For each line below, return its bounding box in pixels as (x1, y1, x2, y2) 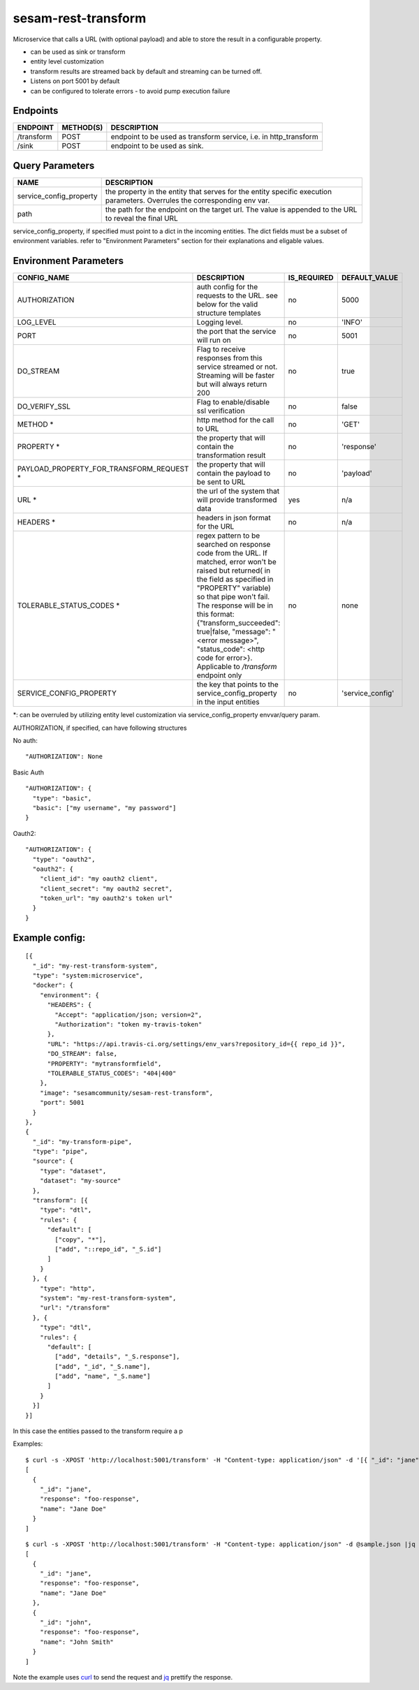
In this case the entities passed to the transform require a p (13, 1427, 183, 1435)
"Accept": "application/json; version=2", (54, 1011, 203, 1019)
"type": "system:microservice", (32, 971, 143, 980)
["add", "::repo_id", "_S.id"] (54, 1245, 162, 1253)
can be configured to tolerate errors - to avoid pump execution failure (30, 87, 230, 95)
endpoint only (196, 670, 242, 680)
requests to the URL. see (196, 291, 279, 300)
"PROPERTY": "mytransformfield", (47, 1059, 162, 1068)
